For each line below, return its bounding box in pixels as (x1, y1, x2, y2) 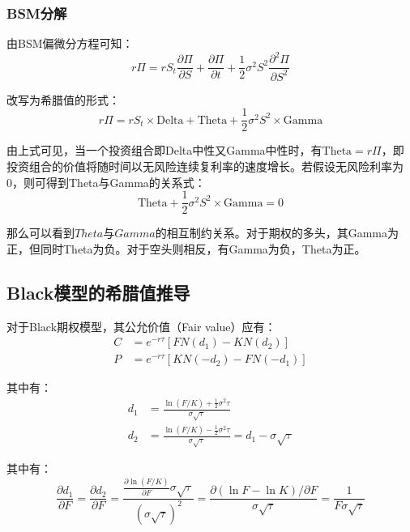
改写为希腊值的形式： (6, 91, 120, 108)
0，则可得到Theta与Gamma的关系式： (6, 173, 206, 190)
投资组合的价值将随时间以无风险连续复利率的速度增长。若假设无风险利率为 (6, 157, 404, 174)
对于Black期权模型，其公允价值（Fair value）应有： (6, 317, 276, 334)
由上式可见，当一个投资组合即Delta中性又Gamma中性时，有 (6, 142, 322, 159)
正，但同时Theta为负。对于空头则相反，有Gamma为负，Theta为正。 (6, 240, 366, 257)
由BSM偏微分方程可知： (6, 35, 134, 52)
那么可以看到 (6, 224, 75, 241)
